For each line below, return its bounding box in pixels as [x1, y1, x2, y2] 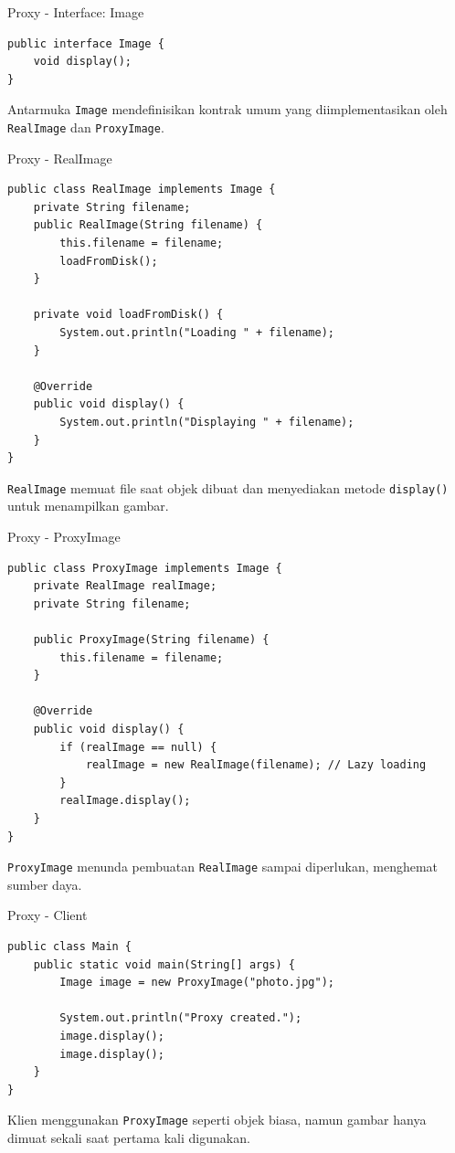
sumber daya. [7, 874, 82, 894]
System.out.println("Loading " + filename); [59, 326, 334, 340]
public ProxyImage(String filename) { [33, 633, 270, 646]
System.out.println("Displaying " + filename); [59, 416, 354, 428]
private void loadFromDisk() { [33, 308, 224, 322]
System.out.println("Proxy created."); [59, 1011, 302, 1025]
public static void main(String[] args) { [33, 957, 295, 971]
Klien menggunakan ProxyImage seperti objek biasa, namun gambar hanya [7, 1110, 427, 1129]
